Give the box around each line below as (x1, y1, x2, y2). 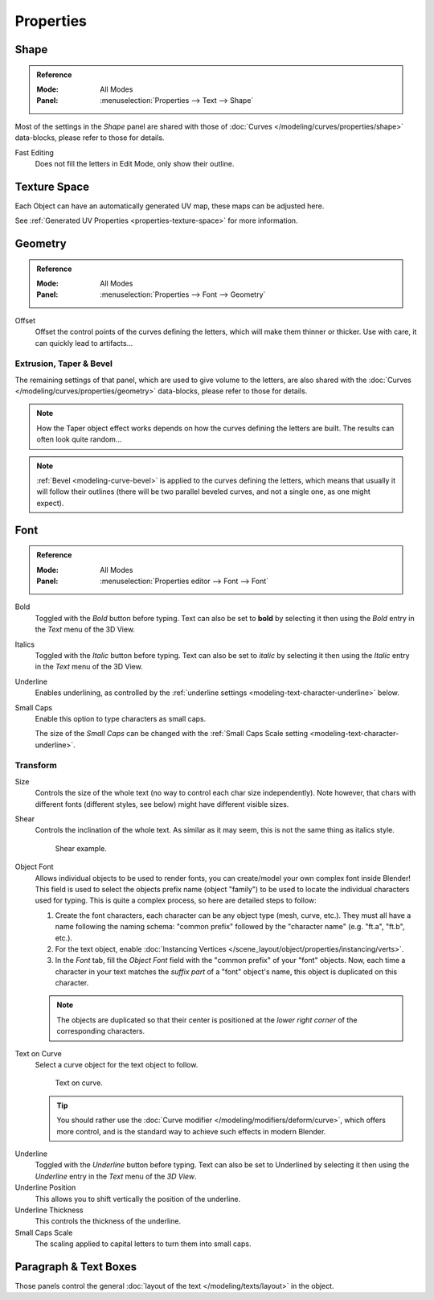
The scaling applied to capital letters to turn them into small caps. (35, 1239, 252, 1249)
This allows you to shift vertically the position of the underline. (35, 1194, 241, 1203)
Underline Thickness (14, 1205, 84, 1215)
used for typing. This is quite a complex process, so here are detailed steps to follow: (35, 895, 317, 905)
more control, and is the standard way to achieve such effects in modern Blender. (56, 1126, 326, 1136)
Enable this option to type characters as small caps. (35, 714, 207, 723)
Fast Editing (14, 147, 54, 157)
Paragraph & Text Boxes (14, 1260, 137, 1273)
